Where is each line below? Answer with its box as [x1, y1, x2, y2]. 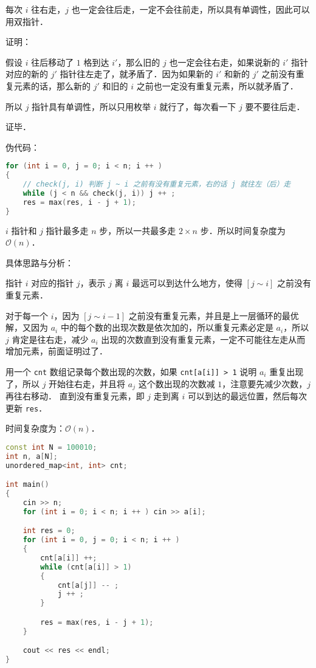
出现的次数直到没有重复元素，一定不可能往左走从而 [101, 332, 306, 345]
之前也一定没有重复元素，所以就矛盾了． [136, 79, 298, 92]
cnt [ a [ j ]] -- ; [57, 580, 119, 590]
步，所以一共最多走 [99, 224, 176, 236]
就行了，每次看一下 [159, 100, 236, 112]
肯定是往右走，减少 [12, 332, 89, 345]
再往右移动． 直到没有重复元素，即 [5, 390, 145, 402]
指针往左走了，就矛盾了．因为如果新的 [60, 67, 213, 80]
